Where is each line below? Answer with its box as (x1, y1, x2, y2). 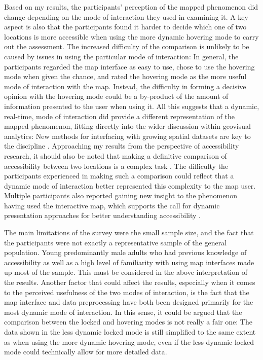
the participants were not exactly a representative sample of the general (4, 237, 227, 247)
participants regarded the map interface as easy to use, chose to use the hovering (4, 61, 255, 71)
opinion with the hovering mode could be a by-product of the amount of (4, 91, 229, 101)
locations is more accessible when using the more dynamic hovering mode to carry (4, 31, 259, 42)
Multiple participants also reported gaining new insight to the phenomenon (4, 190, 238, 201)
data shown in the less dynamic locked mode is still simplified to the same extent (4, 327, 256, 337)
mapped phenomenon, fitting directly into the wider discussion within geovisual (4, 121, 251, 131)
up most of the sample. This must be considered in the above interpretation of (4, 267, 247, 277)
